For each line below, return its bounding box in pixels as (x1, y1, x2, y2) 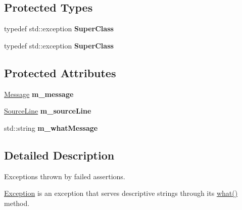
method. (4, 197, 30, 208)
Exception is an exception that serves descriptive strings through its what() (4, 188, 238, 198)
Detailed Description (4, 147, 115, 163)
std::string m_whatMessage (4, 122, 98, 133)
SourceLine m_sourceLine (4, 106, 91, 116)
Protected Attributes (4, 65, 116, 80)
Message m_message (4, 88, 74, 99)
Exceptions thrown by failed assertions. (4, 171, 125, 181)
